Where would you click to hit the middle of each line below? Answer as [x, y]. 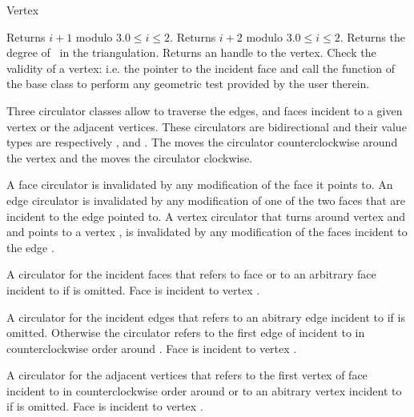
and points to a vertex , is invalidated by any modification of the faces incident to [207, 232]
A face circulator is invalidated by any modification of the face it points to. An [200, 184]
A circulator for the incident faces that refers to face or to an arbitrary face [191, 274]
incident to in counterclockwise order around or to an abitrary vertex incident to [204, 390]
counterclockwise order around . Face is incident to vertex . [152, 348]
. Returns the [372, 36]
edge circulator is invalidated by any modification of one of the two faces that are [206, 200]
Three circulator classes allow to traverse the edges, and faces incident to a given [205, 110]
